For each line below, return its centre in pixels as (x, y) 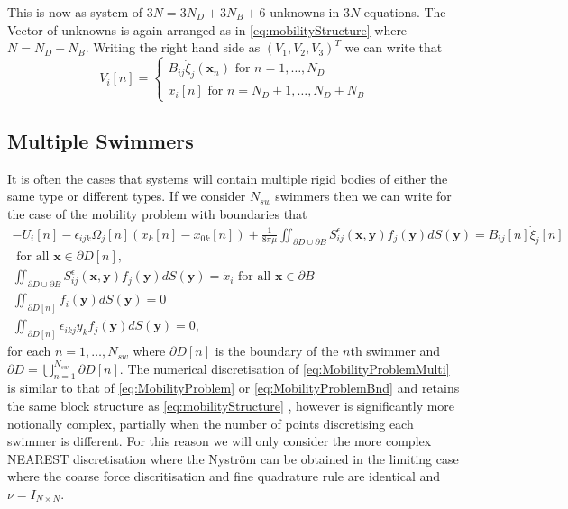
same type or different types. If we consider (127, 196)
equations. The (405, 12)
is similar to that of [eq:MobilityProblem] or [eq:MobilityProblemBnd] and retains (234, 388)
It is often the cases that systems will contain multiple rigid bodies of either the (228, 178)
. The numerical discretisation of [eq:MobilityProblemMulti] (284, 368)
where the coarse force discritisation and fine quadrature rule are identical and (224, 476)
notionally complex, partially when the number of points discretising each (211, 423)
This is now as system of (75, 12)
